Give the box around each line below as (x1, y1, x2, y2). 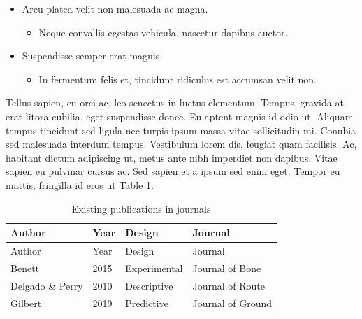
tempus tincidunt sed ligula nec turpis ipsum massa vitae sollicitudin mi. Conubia (6, 122, 356, 137)
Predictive (125, 295, 168, 310)
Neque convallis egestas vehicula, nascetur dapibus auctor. (38, 24, 288, 39)
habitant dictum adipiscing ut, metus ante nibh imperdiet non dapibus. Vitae (6, 150, 338, 164)
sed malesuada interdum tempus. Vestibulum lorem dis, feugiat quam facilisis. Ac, (6, 136, 357, 151)
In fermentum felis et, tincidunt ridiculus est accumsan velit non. (38, 71, 317, 86)
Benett (10, 260, 40, 275)
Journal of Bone (192, 260, 261, 275)
